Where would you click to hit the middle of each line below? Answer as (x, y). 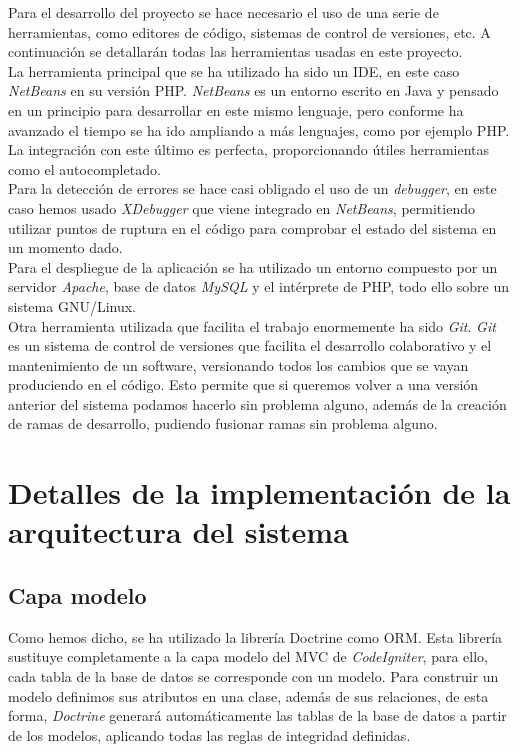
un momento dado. (65, 247)
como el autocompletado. (84, 168)
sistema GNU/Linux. (72, 305)
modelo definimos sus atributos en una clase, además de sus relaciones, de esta (248, 695)
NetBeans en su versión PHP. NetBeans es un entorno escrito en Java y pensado (253, 90)
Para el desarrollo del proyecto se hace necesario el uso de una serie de (223, 12)
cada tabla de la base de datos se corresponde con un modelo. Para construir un (253, 676)
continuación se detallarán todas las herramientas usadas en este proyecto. (235, 51)
